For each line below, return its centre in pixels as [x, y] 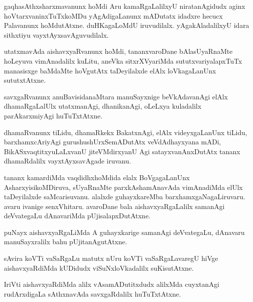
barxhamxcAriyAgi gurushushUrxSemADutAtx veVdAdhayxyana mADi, [113, 142]
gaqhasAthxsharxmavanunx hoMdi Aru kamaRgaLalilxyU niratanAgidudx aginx [125, 6]
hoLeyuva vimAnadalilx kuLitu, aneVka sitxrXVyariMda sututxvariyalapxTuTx [123, 60]
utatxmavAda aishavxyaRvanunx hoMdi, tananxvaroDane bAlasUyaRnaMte [118, 51]
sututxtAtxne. [25, 80]
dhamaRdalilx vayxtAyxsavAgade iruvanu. [68, 161]
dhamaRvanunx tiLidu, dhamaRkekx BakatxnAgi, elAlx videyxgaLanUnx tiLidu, [126, 132]
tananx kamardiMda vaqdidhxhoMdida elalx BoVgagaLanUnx [97, 177]
